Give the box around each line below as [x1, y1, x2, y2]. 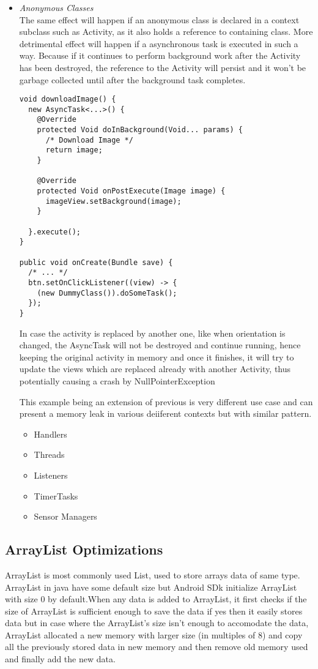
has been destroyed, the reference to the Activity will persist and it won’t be [19, 61, 306, 73]
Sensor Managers [34, 510, 97, 523]
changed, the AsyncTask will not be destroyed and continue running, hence [19, 338, 301, 351]
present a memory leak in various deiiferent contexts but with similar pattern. [19, 407, 312, 420]
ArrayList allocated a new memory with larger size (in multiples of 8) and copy [5, 628, 303, 641]
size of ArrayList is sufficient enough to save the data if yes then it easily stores [5, 604, 303, 617]
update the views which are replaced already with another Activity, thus [19, 362, 291, 375]
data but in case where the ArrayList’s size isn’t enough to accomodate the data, [5, 616, 309, 629]
